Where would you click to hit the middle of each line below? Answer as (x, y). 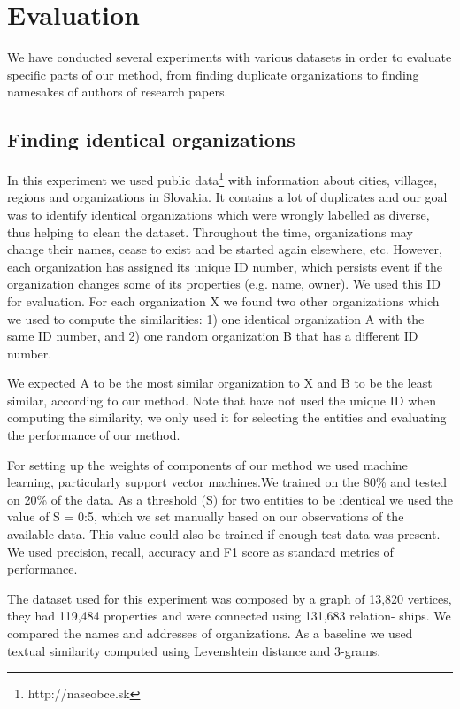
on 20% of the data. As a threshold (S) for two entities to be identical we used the (230, 499)
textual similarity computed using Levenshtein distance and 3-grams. (194, 650)
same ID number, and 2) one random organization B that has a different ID (213, 336)
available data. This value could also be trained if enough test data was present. (224, 534)
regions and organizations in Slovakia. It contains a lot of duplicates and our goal (227, 197)
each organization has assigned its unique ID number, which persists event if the (225, 266)
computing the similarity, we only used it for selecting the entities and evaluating (227, 417)
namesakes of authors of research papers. (118, 92)
